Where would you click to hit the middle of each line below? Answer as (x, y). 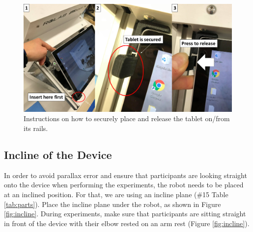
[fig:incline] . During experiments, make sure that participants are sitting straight (125, 214)
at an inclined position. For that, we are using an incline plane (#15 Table (116, 194)
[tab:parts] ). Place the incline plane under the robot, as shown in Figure (112, 204)
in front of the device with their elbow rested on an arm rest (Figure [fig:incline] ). (127, 223)
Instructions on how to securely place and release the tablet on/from (127, 118)
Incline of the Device (58, 155)
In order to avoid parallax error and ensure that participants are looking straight (126, 175)
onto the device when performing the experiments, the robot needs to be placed (124, 185)
